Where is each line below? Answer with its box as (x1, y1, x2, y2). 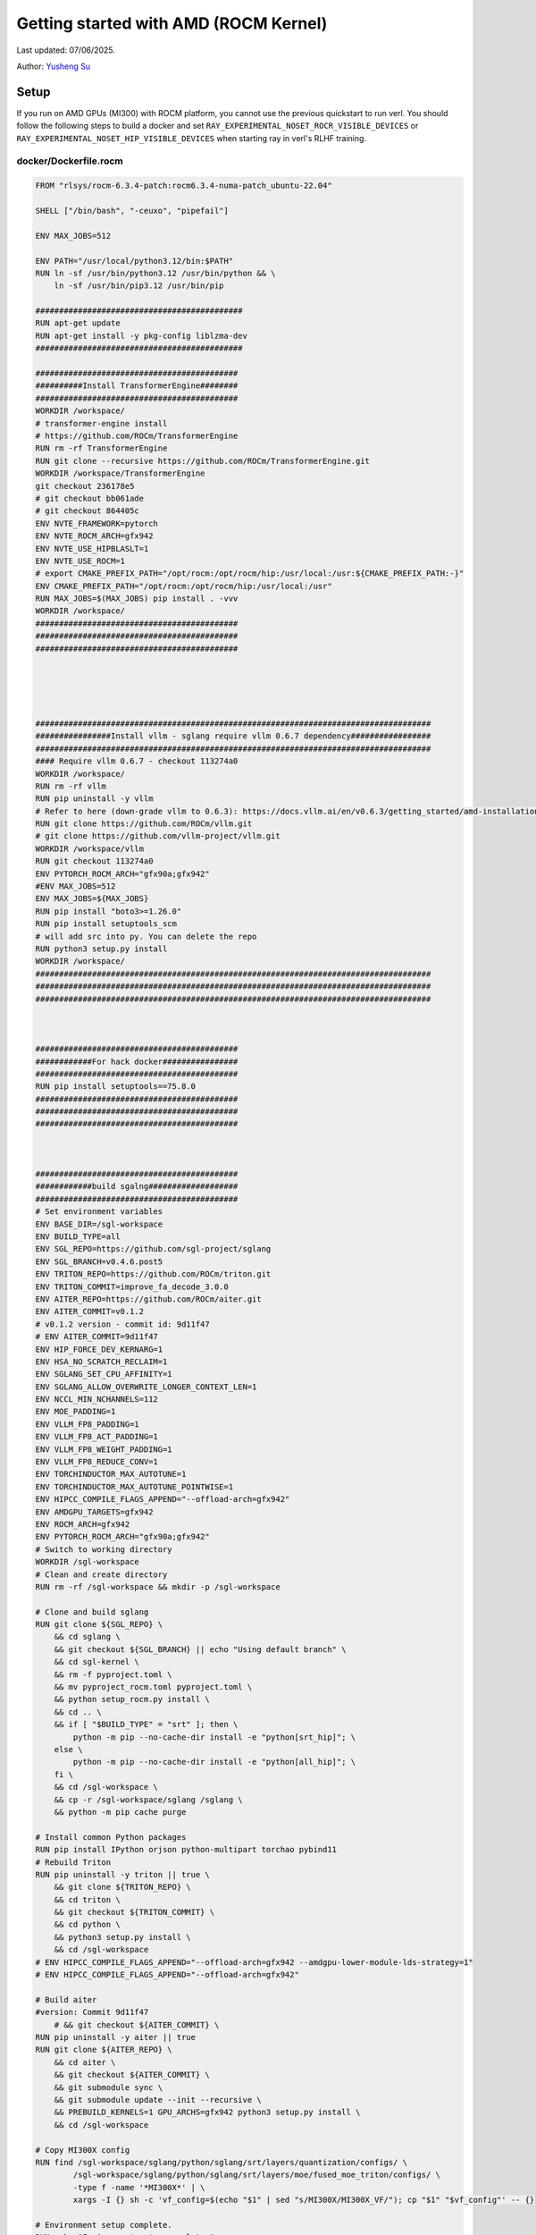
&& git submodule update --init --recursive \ (54, 2095, 263, 2104)
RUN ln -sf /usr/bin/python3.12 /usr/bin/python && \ (35, 268, 276, 278)
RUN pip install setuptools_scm (35, 919, 178, 929)
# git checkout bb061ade (35, 493, 145, 503)
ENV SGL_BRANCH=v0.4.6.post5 (35, 1256, 163, 1267)
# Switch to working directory (35, 1544, 173, 1555)
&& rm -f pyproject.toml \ (54, 1669, 173, 1680)
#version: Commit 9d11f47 (35, 2007, 149, 2018)
